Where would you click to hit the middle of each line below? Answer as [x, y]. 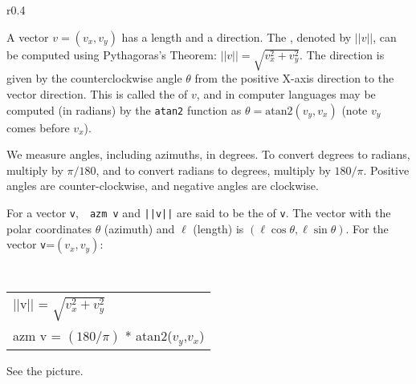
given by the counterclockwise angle [94, 78]
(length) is [218, 228]
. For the [367, 228]
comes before [38, 127]
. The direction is [342, 54]
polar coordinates [49, 228]
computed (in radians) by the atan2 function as [124, 109]
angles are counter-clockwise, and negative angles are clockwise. [163, 186]
